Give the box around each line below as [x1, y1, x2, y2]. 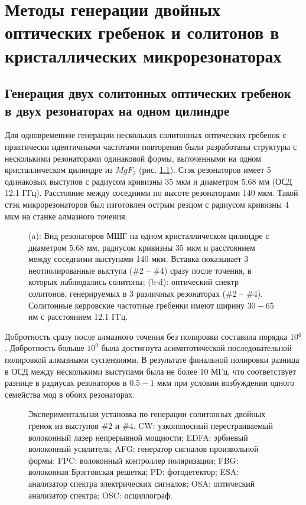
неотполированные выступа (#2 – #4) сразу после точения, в [28, 264, 252, 276]
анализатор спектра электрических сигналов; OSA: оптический [28, 477, 255, 489]
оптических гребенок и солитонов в [5, 20, 279, 44]
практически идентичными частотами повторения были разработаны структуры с [5, 140, 297, 152]
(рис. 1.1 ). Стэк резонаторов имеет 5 [139, 163, 271, 176]
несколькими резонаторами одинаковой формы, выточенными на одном [5, 152, 261, 164]
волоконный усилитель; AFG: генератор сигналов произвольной [28, 442, 259, 455]
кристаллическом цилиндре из [5, 163, 113, 176]
